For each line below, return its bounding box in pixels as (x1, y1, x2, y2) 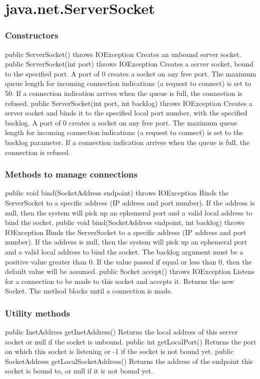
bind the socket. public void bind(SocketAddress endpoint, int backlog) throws (5, 217, 245, 227)
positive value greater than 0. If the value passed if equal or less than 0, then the (5, 256, 252, 266)
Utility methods (5, 306, 70, 319)
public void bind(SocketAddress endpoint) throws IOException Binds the (5, 187, 229, 198)
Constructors (5, 29, 58, 41)
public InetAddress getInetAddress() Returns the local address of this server (5, 326, 238, 337)
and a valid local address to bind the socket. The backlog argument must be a (5, 246, 244, 256)
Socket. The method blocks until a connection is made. (5, 285, 173, 296)
